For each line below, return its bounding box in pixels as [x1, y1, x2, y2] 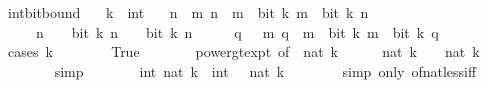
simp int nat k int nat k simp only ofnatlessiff [54, 60, 477, 81]
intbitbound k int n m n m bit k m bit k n [7, 2, 369, 22]
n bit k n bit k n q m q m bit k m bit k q [35, 21, 439, 42]
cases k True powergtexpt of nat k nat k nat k [7, 41, 480, 62]
